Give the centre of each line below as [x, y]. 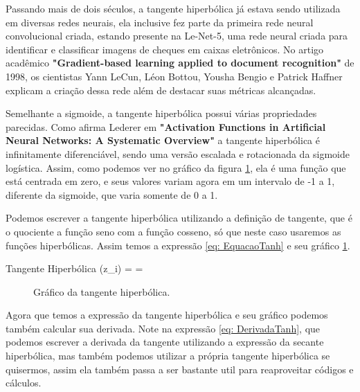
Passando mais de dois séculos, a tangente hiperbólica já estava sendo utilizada [173, 8]
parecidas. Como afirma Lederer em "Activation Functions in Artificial [166, 126]
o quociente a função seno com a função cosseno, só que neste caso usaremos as [173, 231]
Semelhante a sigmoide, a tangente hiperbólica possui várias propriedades [161, 113]
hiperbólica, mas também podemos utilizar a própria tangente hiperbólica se [168, 356]
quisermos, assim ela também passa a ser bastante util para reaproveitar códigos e [180, 369]
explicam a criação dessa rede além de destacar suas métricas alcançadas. [161, 90]
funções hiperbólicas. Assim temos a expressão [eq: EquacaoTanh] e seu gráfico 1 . [178, 245]
